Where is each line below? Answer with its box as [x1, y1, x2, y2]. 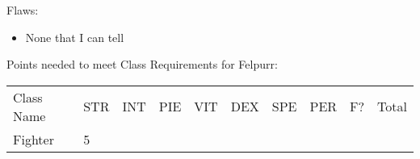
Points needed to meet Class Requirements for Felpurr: [6, 56, 278, 73]
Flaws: [6, 2, 39, 18]
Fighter [13, 129, 54, 149]
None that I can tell [25, 28, 124, 45]
